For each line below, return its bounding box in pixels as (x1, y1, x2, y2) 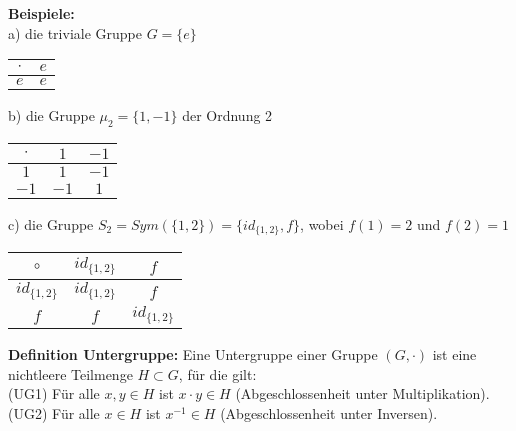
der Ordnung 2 (182, 105, 273, 126)
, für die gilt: (178, 363, 257, 384)
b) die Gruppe (8, 105, 95, 126)
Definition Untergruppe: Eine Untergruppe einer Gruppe (8, 344, 378, 365)
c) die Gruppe (8, 213, 94, 234)
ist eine (432, 344, 477, 365)
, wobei (300, 213, 344, 234)
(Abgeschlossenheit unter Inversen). (220, 403, 438, 424)
